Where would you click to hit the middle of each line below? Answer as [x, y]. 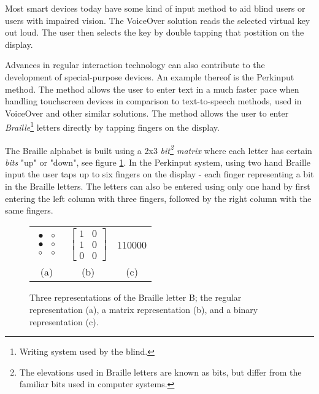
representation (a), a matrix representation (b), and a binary [144, 310]
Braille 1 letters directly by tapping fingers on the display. [112, 126]
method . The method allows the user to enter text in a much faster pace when [152, 89]
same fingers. [29, 210]
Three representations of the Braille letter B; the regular [136, 297]
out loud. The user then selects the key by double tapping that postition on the [155, 32]
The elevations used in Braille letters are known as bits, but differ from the [160, 372]
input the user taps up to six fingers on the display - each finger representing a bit [159, 174]
